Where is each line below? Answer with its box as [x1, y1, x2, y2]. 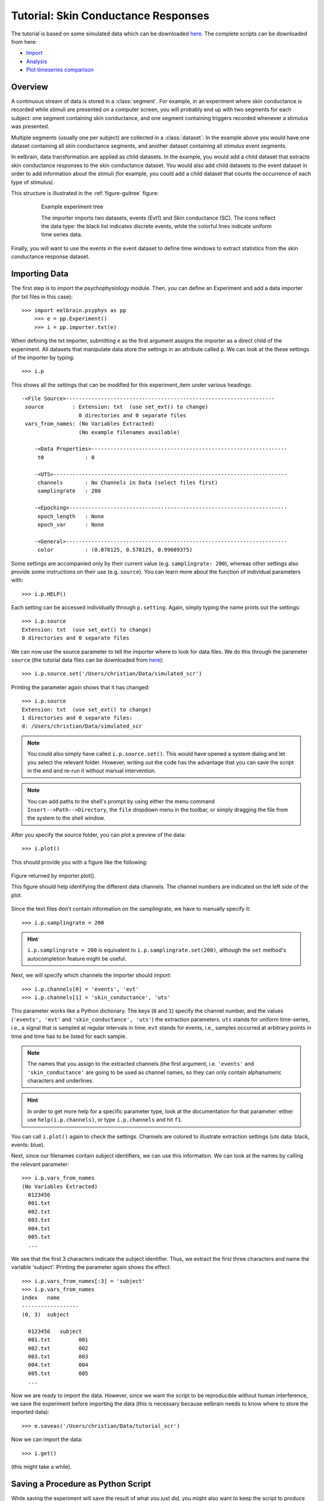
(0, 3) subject [22, 1311, 70, 1318]
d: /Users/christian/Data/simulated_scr [22, 723, 142, 729]
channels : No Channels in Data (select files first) [37, 479, 218, 486]
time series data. [41, 231, 83, 238]
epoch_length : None [37, 513, 104, 519]
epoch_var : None [37, 521, 104, 528]
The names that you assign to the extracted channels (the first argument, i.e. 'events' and [27, 1060, 254, 1068]
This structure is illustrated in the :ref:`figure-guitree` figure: [11, 189, 159, 196]
